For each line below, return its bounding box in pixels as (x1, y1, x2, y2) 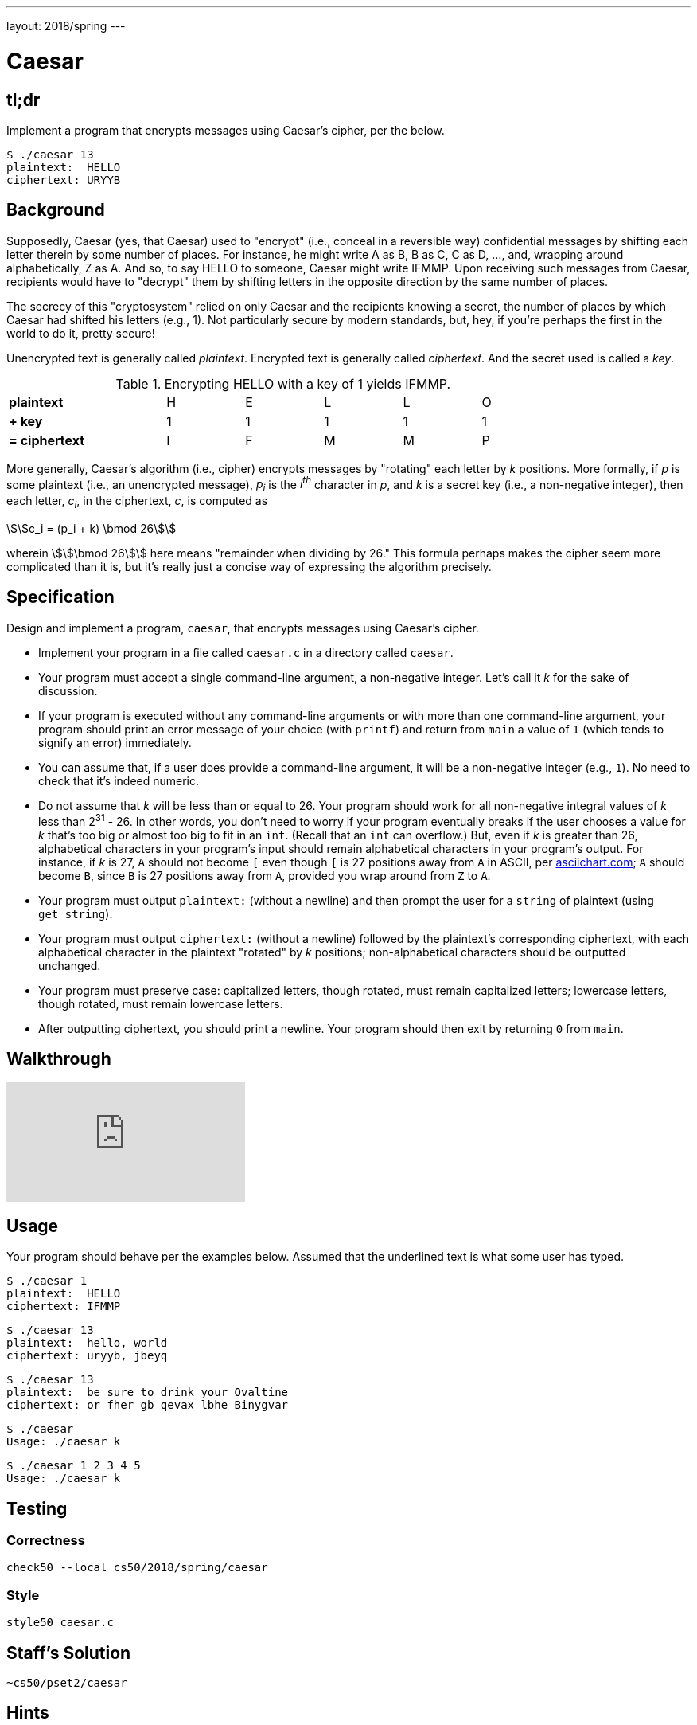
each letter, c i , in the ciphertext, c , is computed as (6, 494, 268, 511)
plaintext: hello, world (6, 1336, 168, 1350)
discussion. (38, 683, 98, 698)
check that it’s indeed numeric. (38, 773, 200, 788)
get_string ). (38, 906, 113, 921)
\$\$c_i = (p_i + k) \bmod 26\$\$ (6, 522, 177, 536)
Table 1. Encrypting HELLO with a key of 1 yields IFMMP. (115, 375, 451, 392)
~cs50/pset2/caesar (6, 1676, 127, 1690)
